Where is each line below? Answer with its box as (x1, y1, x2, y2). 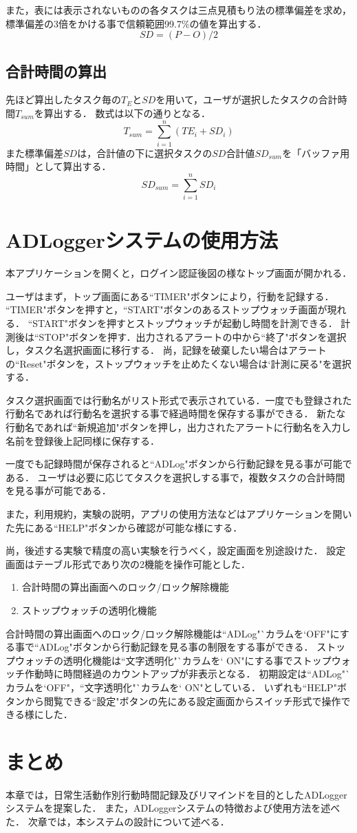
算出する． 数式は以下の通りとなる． (43, 105, 211, 120)
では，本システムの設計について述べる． (47, 814, 230, 829)
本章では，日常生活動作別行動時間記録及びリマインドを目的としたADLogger (6, 787, 347, 801)
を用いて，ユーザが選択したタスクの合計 (155, 92, 338, 107)
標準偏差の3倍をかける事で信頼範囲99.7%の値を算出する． (6, 16, 267, 30)
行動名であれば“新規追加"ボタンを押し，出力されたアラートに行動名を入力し (6, 420, 351, 434)
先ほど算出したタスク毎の (6, 92, 121, 107)
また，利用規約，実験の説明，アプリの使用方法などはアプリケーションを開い (6, 507, 352, 521)
